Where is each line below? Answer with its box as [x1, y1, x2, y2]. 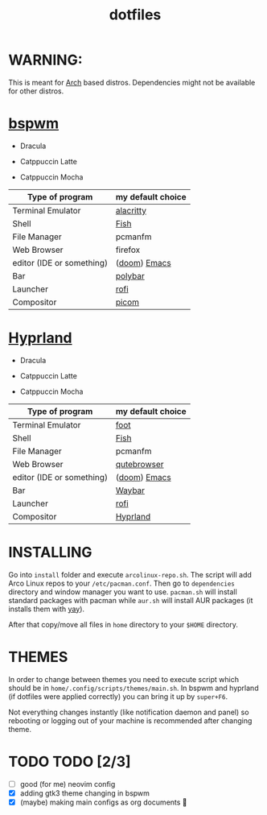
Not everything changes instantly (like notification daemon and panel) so [8, 707, 249, 717]
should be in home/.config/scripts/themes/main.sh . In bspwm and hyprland [8, 683, 259, 693]
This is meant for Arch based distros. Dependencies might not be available [8, 77, 256, 87]
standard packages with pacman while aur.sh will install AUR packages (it [8, 595, 253, 605]
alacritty [115, 205, 147, 216]
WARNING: [8, 51, 83, 69]
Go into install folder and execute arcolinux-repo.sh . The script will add [8, 569, 252, 579]
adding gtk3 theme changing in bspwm [19, 788, 150, 798]
